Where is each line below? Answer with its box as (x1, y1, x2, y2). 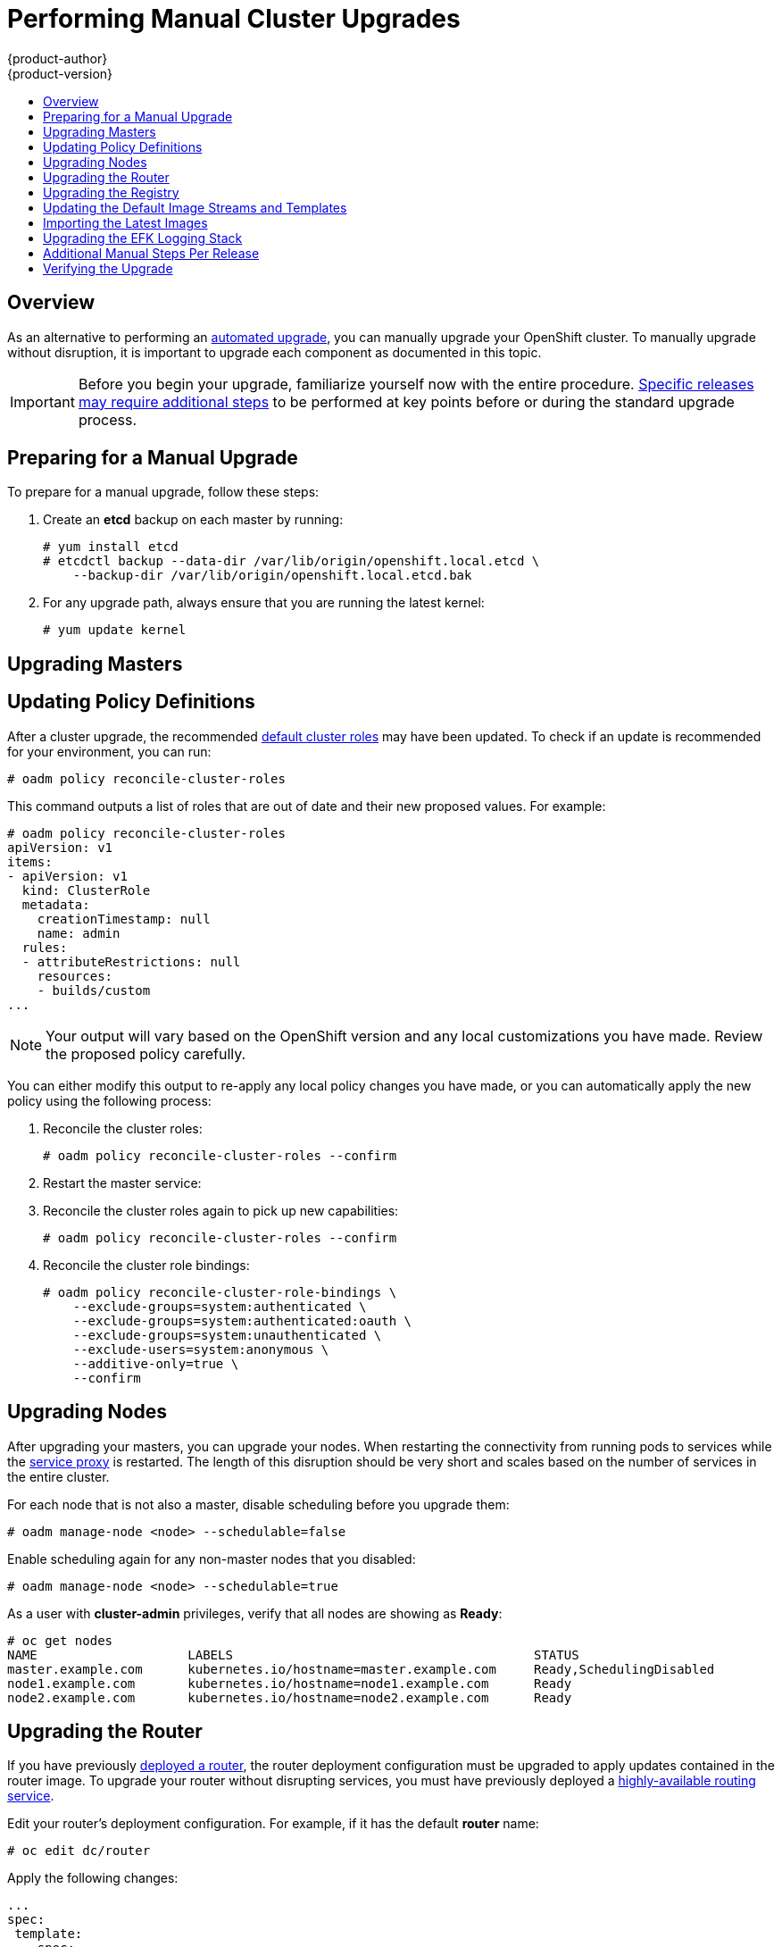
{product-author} (7, 50, 108, 66)
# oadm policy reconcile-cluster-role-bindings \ (43, 1284, 397, 1299)
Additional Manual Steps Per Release (43, 245, 260, 261)
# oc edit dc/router (7, 1843, 151, 1859)
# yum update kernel (43, 623, 187, 638)
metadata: (21, 897, 90, 912)
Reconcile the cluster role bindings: (43, 1257, 250, 1273)
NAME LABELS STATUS (7, 1647, 579, 1662)
